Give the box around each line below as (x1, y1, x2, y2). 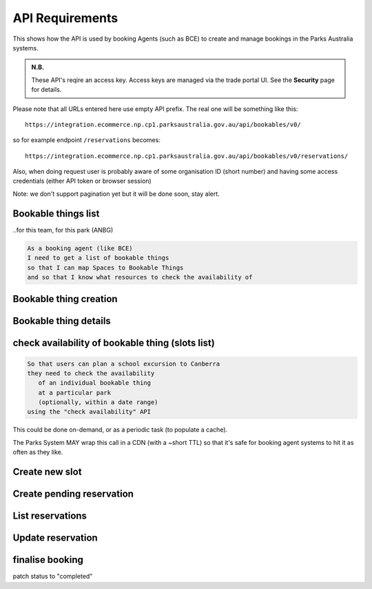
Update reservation (12, 532, 98, 544)
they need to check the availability (27, 369, 155, 377)
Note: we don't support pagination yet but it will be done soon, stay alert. (12, 190, 220, 198)
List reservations (12, 510, 87, 522)
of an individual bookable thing (38, 379, 152, 387)
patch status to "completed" (12, 572, 93, 581)
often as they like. (12, 448, 63, 457)
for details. (31, 86, 62, 94)
